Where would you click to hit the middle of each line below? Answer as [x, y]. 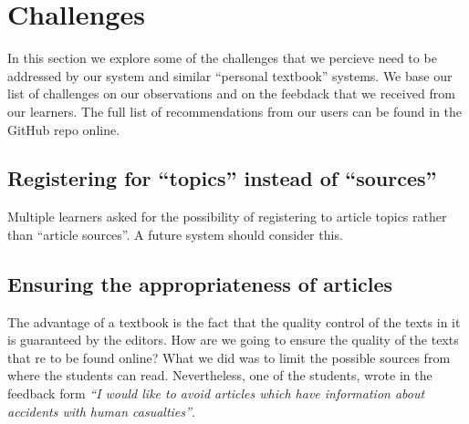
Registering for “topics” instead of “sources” [222, 178]
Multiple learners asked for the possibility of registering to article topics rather [227, 217]
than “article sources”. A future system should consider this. [175, 234]
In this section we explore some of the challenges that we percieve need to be [222, 58]
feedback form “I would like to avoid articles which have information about [216, 393]
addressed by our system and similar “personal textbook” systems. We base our [230, 75]
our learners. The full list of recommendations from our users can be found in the [235, 111]
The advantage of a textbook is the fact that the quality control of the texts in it [234, 321]
